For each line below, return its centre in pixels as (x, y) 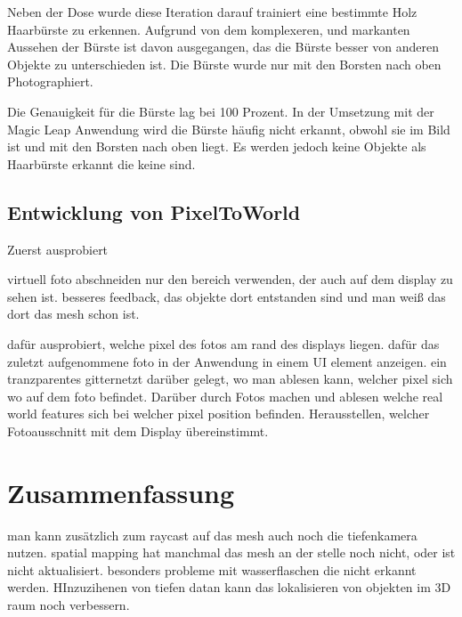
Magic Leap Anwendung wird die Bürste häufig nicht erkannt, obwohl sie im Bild (229, 129)
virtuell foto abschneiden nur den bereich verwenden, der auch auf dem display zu (230, 279)
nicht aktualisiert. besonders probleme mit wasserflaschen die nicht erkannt (212, 569)
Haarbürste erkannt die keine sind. (101, 163)
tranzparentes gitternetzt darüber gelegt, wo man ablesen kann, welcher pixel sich (230, 379)
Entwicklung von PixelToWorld (154, 211)
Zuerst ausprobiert (58, 249)
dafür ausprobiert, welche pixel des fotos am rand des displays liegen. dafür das (223, 343)
